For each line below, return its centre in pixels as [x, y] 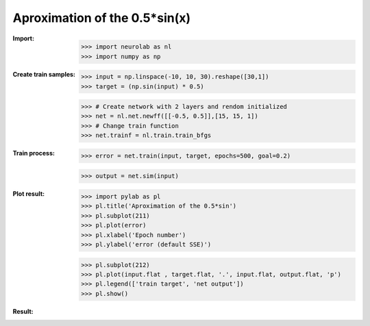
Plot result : [28, 194]
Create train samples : [44, 74]
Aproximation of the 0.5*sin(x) [102, 18]
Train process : [34, 153]
